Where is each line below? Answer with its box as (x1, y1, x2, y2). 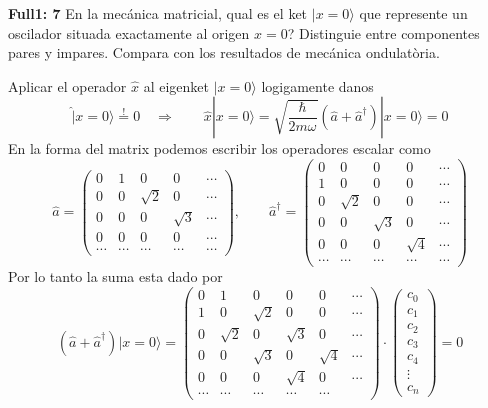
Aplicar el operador (8, 75, 127, 96)
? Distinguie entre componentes (287, 22, 480, 43)
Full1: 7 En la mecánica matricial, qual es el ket (8, 3, 308, 23)
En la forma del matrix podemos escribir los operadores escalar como (8, 138, 431, 159)
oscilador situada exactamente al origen (8, 22, 250, 43)
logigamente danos (261, 75, 374, 96)
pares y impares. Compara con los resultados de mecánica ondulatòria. (8, 42, 440, 63)
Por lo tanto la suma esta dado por (8, 265, 223, 286)
